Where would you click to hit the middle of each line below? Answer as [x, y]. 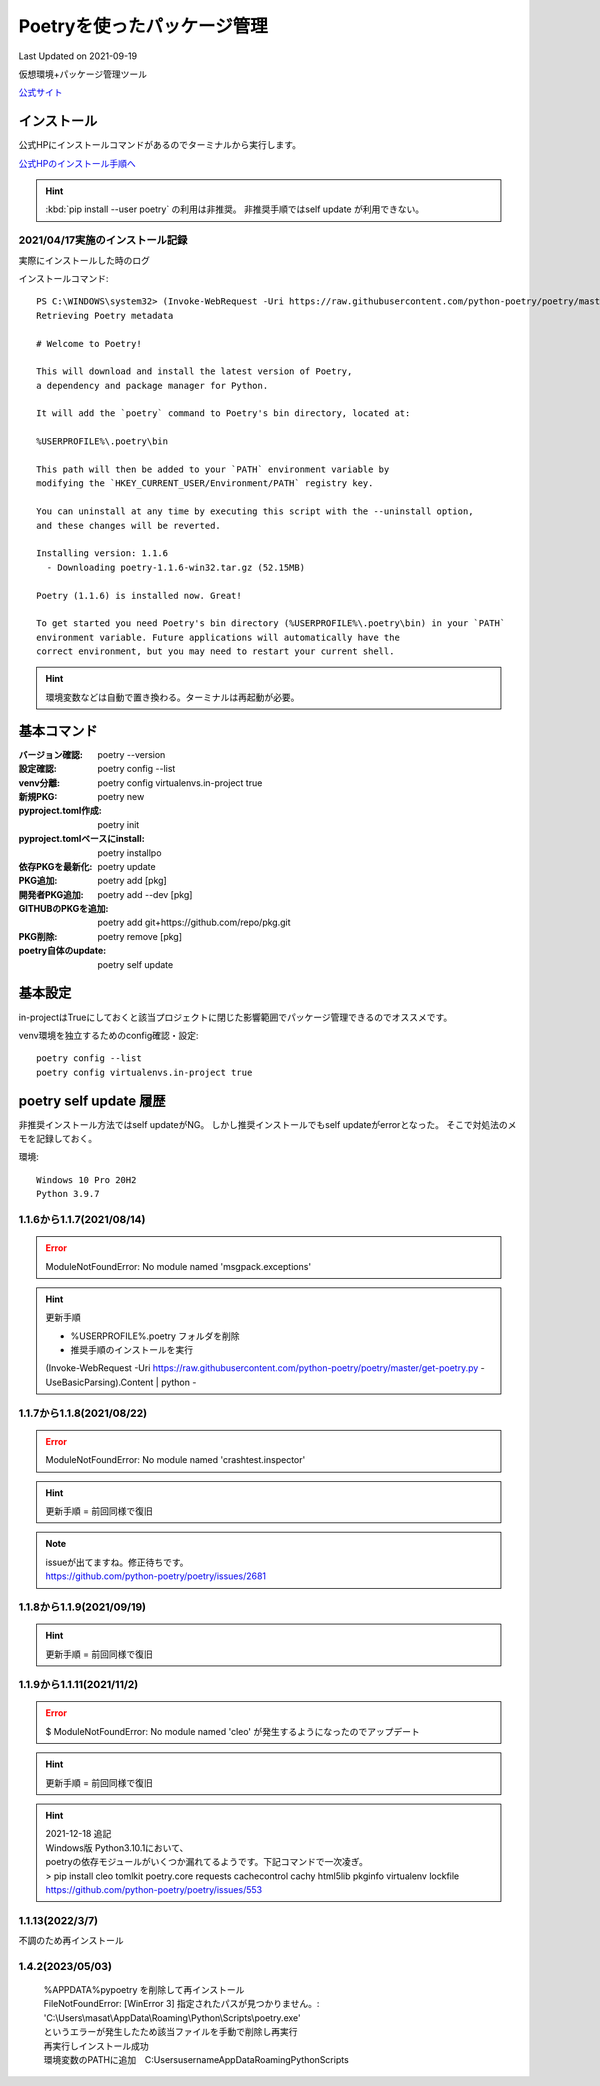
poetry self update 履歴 [92, 1100]
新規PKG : [38, 796]
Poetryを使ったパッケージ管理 [143, 26]
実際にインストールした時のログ [84, 260]
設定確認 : [37, 769]
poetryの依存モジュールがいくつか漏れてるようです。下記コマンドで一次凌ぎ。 [207, 1862]
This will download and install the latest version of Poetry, [194, 371]
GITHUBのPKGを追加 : [63, 909]
